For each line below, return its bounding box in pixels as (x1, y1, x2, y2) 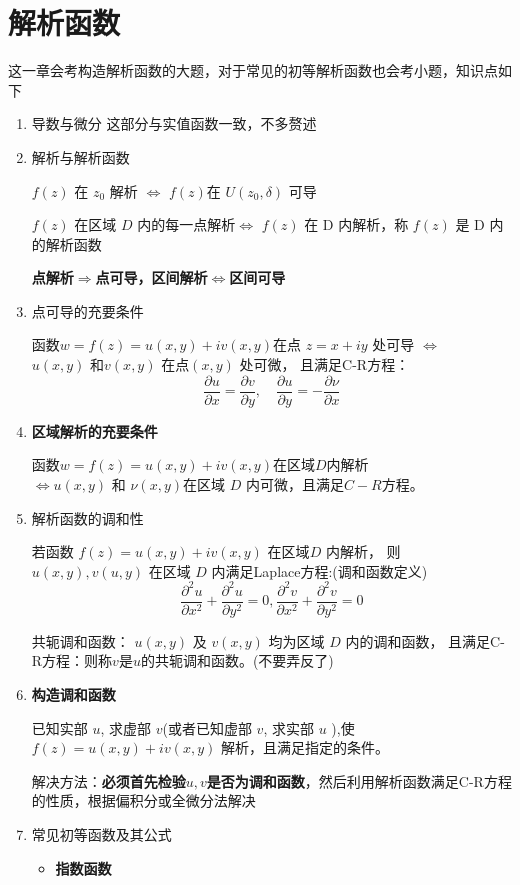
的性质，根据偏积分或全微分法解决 (31, 790, 256, 811)
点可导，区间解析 (95, 267, 208, 288)
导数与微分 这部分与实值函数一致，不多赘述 (31, 113, 317, 134)
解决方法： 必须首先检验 (31, 770, 186, 791)
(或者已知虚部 (162, 717, 252, 738)
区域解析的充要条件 (31, 420, 158, 441)
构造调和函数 (31, 684, 116, 705)
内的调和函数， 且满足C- (345, 630, 505, 651)
